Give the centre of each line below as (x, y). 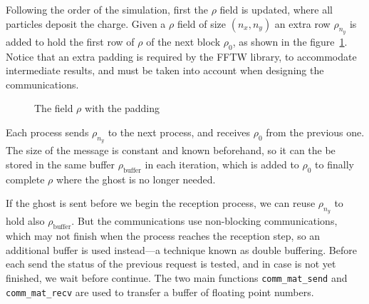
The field (54, 108)
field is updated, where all (276, 9)
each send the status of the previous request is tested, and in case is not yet (171, 264)
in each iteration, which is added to (222, 164)
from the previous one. (315, 132)
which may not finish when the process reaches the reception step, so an (163, 236)
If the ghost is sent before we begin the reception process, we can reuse (161, 203)
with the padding (123, 108)
